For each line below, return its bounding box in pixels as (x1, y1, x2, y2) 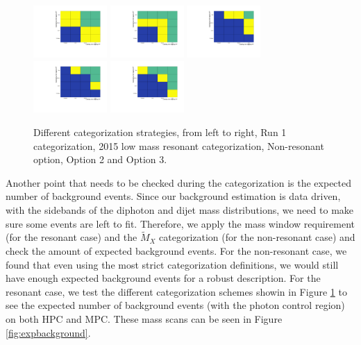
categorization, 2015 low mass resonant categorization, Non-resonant (33, 138, 324, 153)
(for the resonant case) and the (6, 230, 137, 244)
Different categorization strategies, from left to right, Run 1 (33, 125, 287, 139)
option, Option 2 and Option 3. (33, 152, 167, 167)
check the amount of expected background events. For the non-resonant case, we (6, 243, 347, 258)
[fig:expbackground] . (6, 325, 91, 339)
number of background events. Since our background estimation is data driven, (6, 189, 341, 203)
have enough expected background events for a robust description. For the (6, 271, 321, 285)
